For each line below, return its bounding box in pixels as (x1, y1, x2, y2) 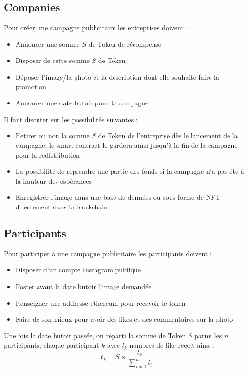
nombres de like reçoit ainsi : (129, 340, 215, 350)
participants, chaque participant (4, 340, 99, 350)
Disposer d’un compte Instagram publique (15, 265, 141, 275)
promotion (15, 81, 46, 91)
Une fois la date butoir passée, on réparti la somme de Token (4, 330, 186, 340)
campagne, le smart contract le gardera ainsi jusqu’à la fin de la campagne (15, 140, 238, 150)
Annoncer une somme (15, 39, 80, 49)
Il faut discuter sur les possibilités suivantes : (4, 114, 138, 124)
